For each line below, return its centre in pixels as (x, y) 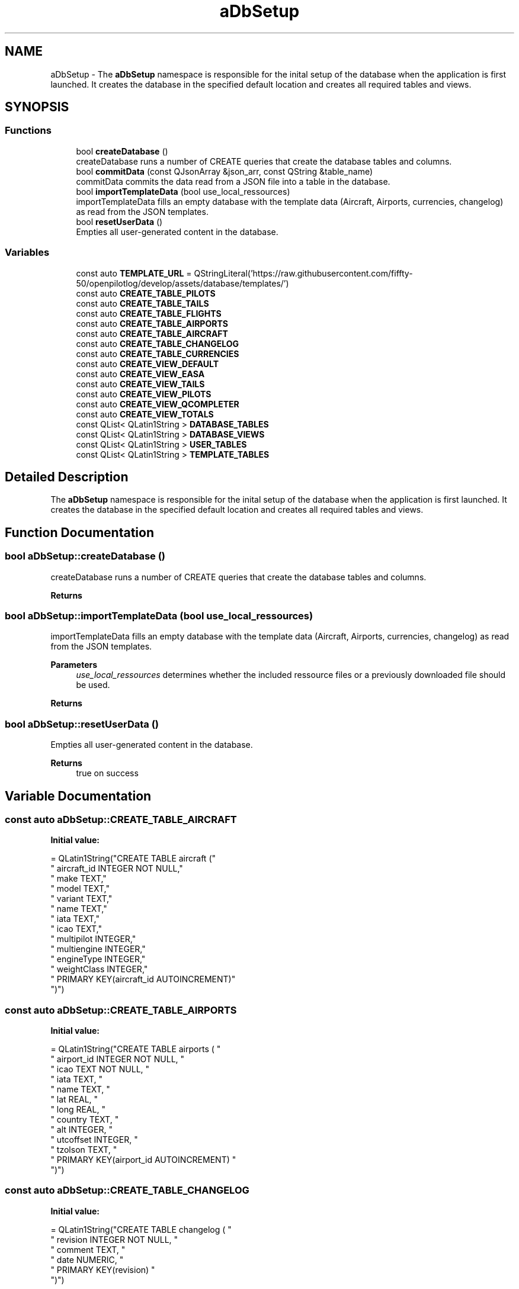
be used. (93, 685)
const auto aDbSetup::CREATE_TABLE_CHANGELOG (127, 1190)
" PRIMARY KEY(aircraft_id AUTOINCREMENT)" (143, 979)
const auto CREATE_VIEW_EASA (140, 374)
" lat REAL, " (74, 1100)
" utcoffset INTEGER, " (94, 1140)
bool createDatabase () (122, 151)
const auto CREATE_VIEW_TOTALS (145, 414)
